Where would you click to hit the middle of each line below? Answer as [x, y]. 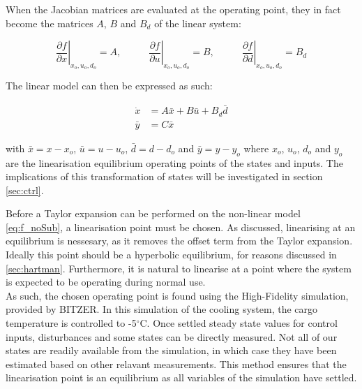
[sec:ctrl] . [25, 190]
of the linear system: [198, 23]
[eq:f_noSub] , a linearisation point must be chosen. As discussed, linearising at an [181, 227]
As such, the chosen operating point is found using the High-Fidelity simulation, [177, 295]
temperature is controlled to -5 [71, 323]
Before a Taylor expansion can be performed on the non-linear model [153, 213]
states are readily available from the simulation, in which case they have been [171, 350]
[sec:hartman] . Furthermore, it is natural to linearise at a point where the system [179, 268]
